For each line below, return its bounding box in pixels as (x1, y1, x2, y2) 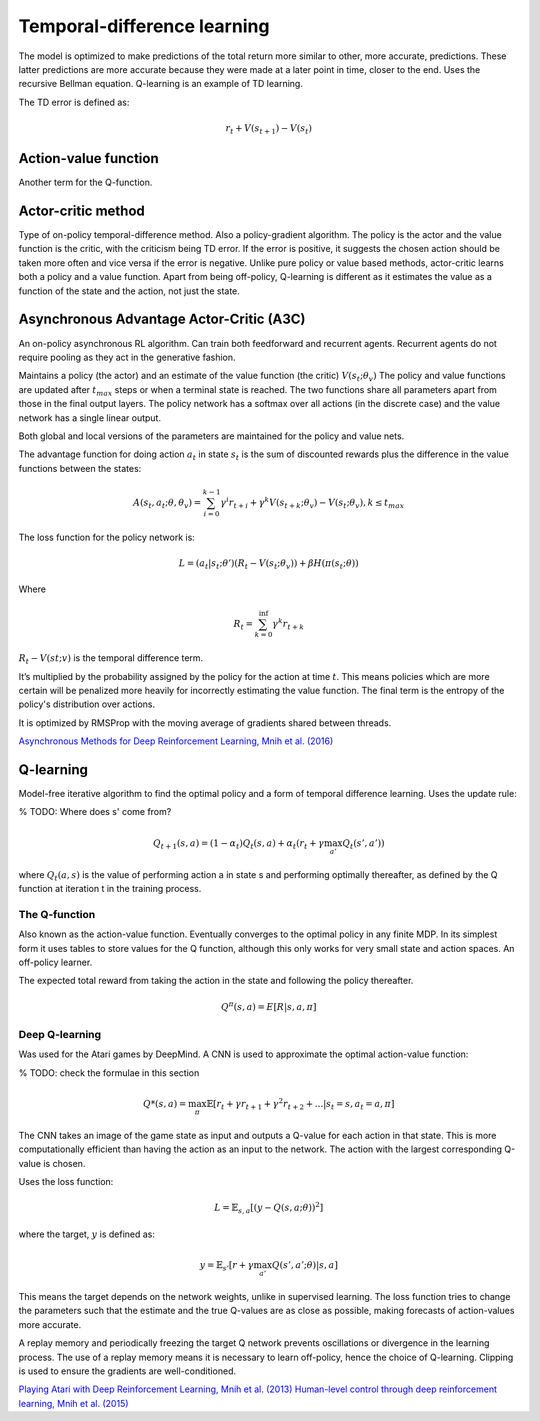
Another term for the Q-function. (18, 176, 153, 189)
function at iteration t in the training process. (18, 883, 202, 894)
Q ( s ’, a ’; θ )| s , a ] (271, 1260, 339, 1271)
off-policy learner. (18, 956, 93, 968)
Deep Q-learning (18, 1027, 102, 1041)
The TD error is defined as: (18, 96, 130, 108)
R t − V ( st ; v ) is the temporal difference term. (18, 652, 204, 666)
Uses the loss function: (18, 1176, 114, 1188)
